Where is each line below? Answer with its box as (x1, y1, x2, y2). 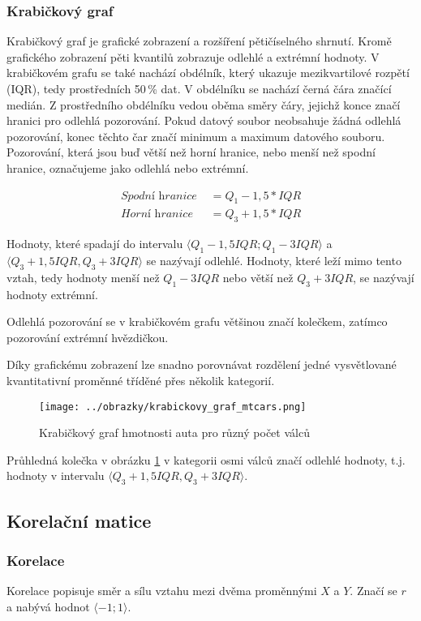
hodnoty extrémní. (6, 285, 98, 302)
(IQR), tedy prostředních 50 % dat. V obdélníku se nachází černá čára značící (6, 80, 392, 96)
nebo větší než (222, 268, 294, 285)
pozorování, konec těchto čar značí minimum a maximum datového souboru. (6, 127, 385, 144)
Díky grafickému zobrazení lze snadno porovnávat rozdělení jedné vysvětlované (6, 356, 397, 373)
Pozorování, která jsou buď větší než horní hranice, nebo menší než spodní (6, 143, 376, 161)
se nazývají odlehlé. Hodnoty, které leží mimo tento (146, 252, 402, 269)
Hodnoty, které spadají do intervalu (6, 235, 183, 252)
